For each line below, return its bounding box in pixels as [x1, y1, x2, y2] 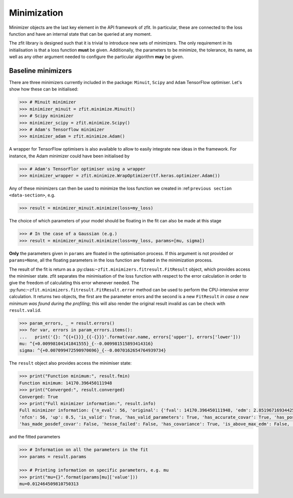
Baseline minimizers [9, 66, 72, 75]
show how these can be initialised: [9, 86, 79, 92]
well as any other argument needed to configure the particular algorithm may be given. [9, 54, 184, 60]
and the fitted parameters [9, 434, 61, 440]
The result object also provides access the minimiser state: [9, 360, 132, 366]
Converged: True [19, 394, 59, 399]
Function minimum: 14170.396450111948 [19, 380, 112, 386]
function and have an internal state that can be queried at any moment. [9, 31, 152, 37]
